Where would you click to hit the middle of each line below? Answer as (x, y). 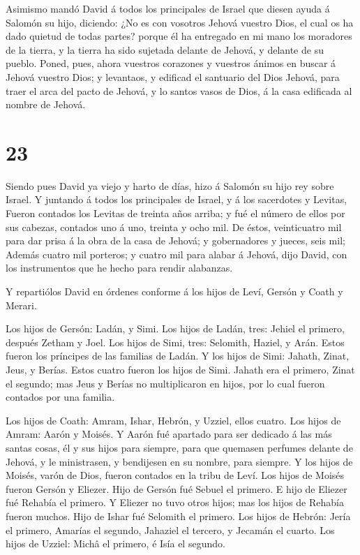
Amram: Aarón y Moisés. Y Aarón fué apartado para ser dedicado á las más (169, 434)
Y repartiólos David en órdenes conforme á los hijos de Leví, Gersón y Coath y (174, 291)
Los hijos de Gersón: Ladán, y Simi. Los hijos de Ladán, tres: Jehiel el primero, (175, 328)
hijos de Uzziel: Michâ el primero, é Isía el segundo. (115, 543)
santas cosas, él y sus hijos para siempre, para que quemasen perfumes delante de (179, 447)
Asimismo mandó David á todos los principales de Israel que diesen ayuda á (168, 8)
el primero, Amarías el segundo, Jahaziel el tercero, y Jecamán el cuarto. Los (170, 530)
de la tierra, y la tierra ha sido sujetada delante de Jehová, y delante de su (165, 49)
